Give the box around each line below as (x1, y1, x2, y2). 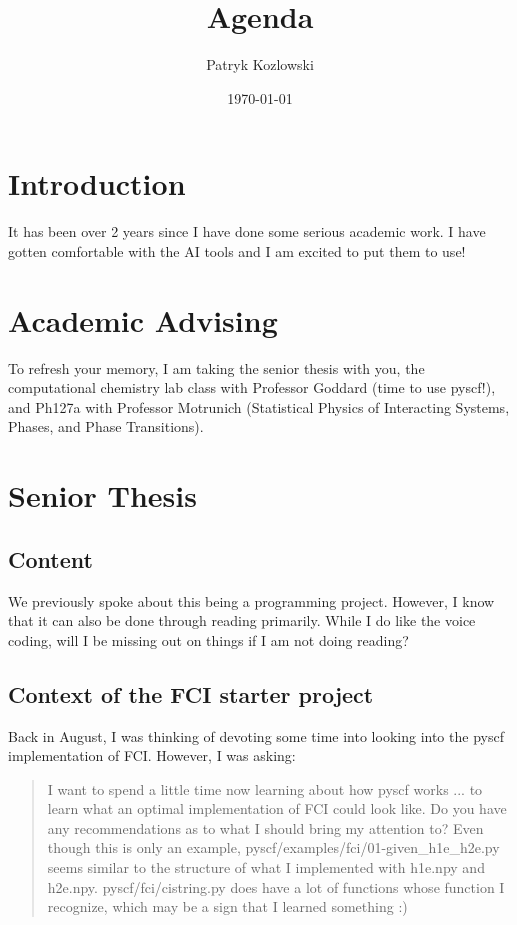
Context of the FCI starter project (8, 678, 374, 709)
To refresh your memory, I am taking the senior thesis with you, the (8, 357, 425, 378)
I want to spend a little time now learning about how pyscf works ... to (47, 778, 483, 799)
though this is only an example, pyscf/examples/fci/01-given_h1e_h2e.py (47, 837, 500, 858)
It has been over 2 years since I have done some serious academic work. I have (8, 221, 486, 242)
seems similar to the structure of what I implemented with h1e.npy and (47, 857, 485, 878)
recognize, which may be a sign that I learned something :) (47, 896, 408, 917)
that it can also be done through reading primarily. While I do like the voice (8, 610, 476, 631)
